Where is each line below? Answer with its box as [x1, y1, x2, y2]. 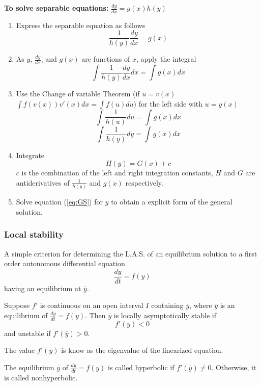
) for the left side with [133, 98, 203, 109]
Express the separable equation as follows [16, 19, 146, 30]
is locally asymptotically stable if [113, 310, 217, 321]
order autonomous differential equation [4, 258, 125, 269]
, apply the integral [136, 54, 196, 64]
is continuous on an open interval [40, 300, 143, 311]
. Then [85, 310, 106, 321]
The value [4, 345, 35, 355]
